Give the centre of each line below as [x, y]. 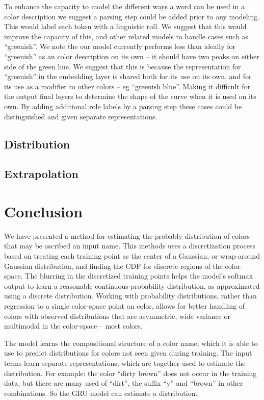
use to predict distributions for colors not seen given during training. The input [128, 353]
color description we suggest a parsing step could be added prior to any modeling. [132, 16]
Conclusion [44, 211]
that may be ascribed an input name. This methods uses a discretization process [130, 246]
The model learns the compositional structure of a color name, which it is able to [131, 343]
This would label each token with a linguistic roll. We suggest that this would [125, 26]
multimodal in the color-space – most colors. [73, 326]
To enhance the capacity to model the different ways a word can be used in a [124, 6]
